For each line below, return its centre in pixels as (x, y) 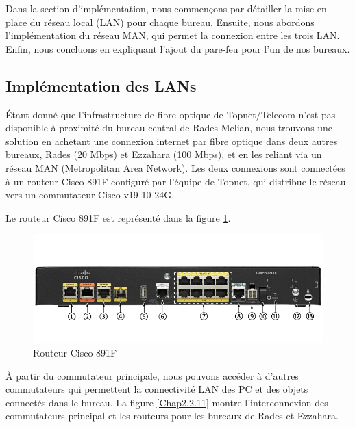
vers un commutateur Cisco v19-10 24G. (90, 195)
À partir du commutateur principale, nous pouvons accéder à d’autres (152, 375)
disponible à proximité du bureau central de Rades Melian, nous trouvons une (169, 128)
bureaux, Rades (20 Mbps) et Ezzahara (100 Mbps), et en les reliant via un (164, 154)
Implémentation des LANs (101, 85)
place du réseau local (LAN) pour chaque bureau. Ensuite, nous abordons (160, 22)
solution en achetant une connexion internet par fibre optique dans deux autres (172, 141)
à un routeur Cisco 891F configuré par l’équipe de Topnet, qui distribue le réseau (176, 181)
